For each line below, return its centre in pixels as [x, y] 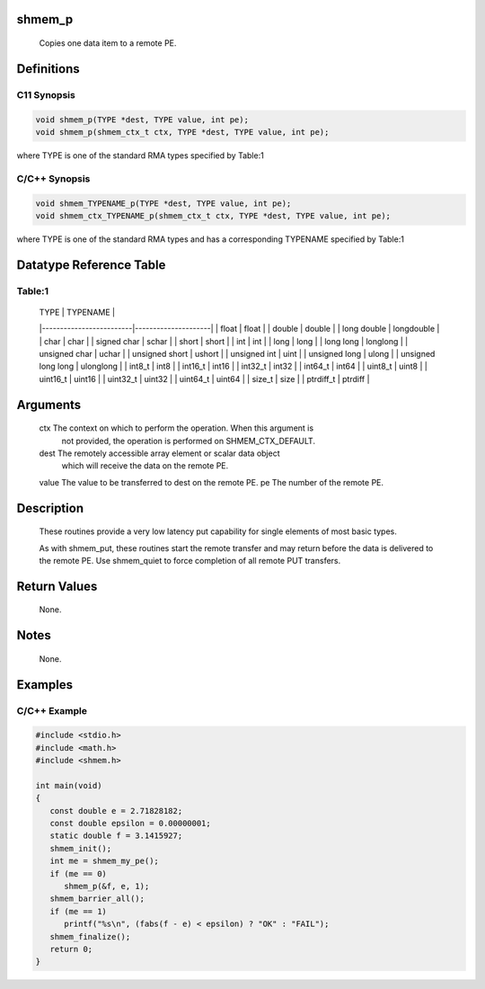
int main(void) [69, 785]
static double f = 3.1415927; [116, 836]
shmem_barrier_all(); [97, 899]
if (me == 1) [79, 911]
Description [50, 508]
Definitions [48, 69]
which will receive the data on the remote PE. [145, 466]
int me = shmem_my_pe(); [104, 861]
